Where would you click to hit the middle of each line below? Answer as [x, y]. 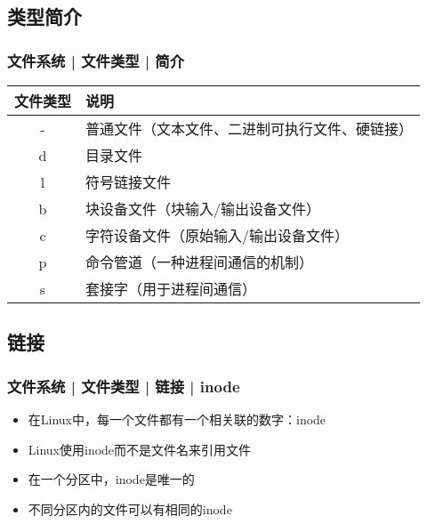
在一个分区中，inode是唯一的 [111, 479]
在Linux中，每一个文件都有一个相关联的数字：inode [177, 419]
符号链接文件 [129, 182]
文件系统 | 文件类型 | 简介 [96, 60]
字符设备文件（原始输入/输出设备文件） [218, 235]
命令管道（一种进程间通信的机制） [200, 262]
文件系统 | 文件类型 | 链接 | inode [124, 386]
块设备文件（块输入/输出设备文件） [203, 209]
